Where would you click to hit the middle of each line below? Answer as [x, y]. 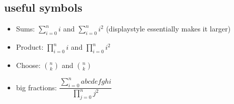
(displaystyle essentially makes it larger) [168, 29]
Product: [30, 47]
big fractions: [36, 87]
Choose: [28, 65]
